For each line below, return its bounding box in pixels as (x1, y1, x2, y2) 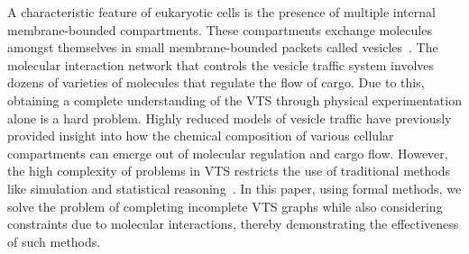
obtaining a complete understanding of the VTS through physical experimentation (7, 90, 462, 109)
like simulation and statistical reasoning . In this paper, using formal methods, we (7, 178, 462, 197)
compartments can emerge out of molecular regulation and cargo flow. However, (7, 143, 448, 162)
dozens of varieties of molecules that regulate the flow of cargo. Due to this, (7, 73, 425, 92)
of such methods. (7, 231, 101, 250)
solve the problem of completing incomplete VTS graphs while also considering (7, 196, 443, 215)
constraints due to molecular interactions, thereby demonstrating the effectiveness (7, 214, 459, 233)
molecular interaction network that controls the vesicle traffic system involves (7, 55, 435, 74)
